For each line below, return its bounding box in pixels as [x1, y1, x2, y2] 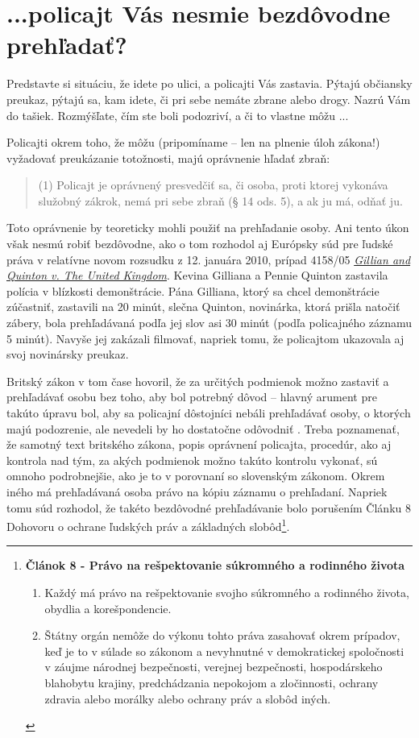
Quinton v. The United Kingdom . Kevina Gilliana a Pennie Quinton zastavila [6, 267, 388, 284]
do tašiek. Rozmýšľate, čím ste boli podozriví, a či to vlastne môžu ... [6, 106, 349, 123]
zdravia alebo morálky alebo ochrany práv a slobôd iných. [44, 690, 331, 707]
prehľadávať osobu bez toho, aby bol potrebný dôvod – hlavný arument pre [6, 388, 377, 405]
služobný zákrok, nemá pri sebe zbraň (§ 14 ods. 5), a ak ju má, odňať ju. [38, 192, 403, 209]
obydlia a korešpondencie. [44, 599, 172, 616]
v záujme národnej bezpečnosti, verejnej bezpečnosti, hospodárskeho [44, 658, 383, 675]
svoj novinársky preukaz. [6, 346, 129, 363]
